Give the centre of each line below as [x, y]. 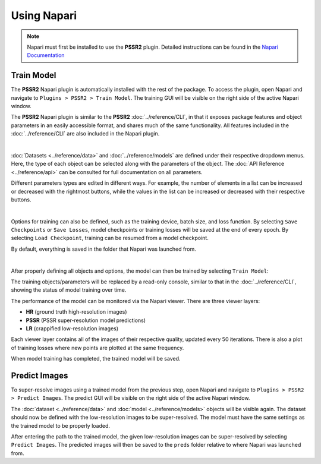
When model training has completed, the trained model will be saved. [96, 359]
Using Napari [44, 15]
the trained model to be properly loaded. [60, 425]
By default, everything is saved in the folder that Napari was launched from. [103, 249]
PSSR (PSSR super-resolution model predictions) [86, 320]
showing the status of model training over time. [69, 290]
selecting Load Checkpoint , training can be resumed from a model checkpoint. [110, 238]
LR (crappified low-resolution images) [72, 329]
